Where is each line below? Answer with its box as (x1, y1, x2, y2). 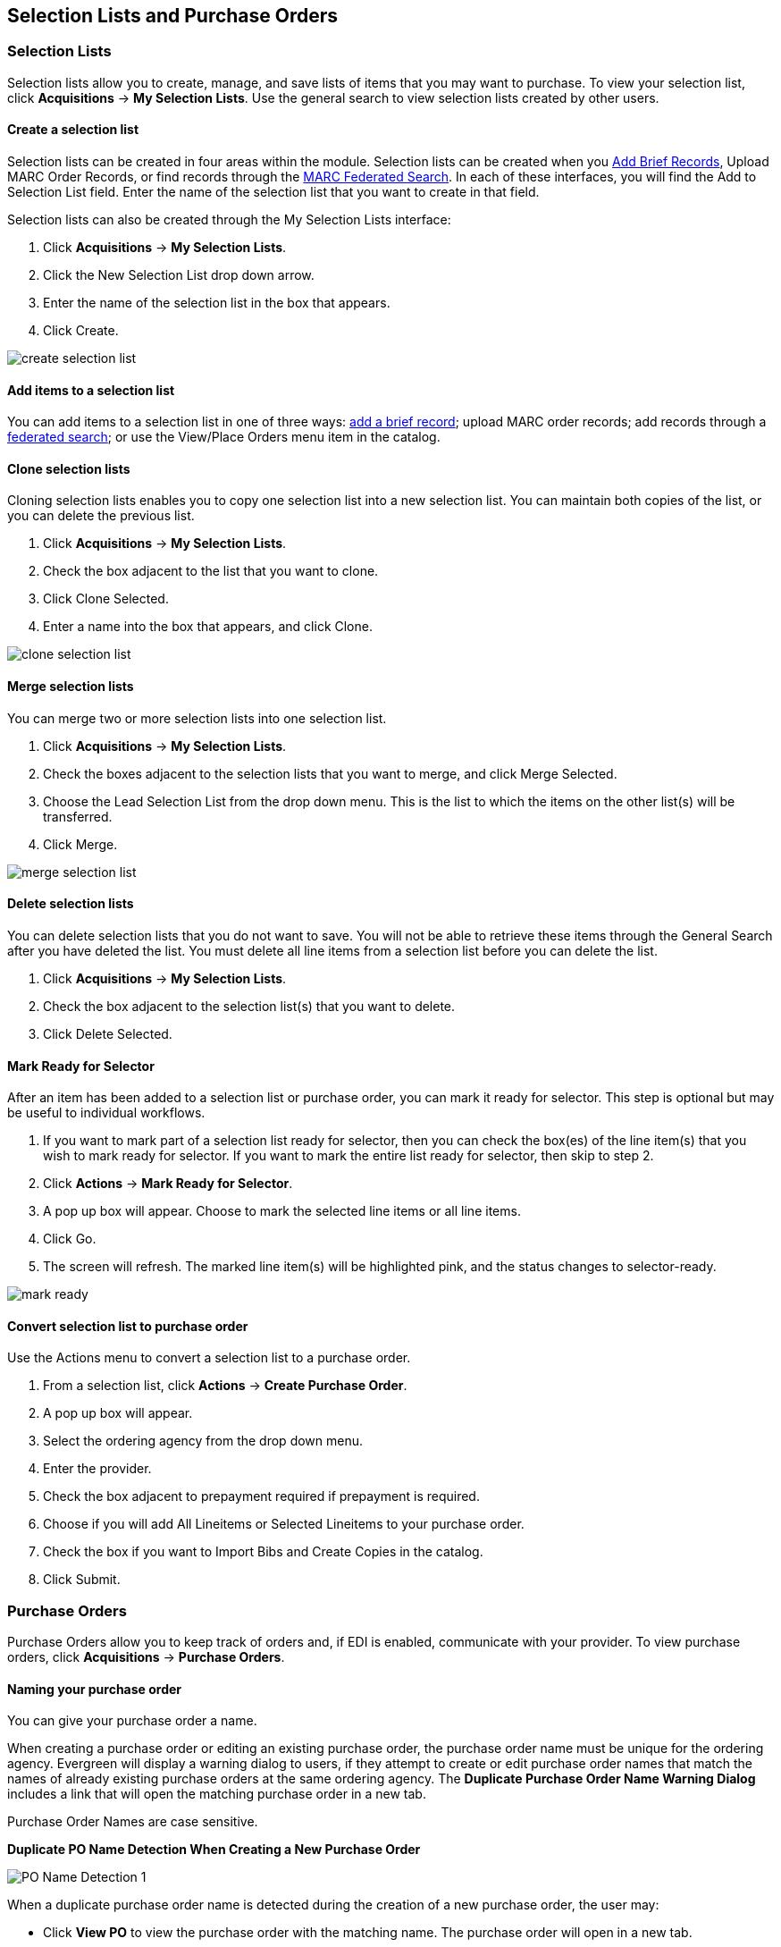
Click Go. (43, 1231, 97, 1247)
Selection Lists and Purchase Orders (7, 4, 339, 27)
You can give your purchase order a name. (7, 1713, 257, 1729)
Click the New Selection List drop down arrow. (43, 267, 315, 283)
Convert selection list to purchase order (7, 1318, 248, 1334)
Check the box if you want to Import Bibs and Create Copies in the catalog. (43, 1544, 483, 1560)
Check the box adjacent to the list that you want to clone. (43, 563, 379, 579)
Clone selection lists (7, 460, 130, 476)
